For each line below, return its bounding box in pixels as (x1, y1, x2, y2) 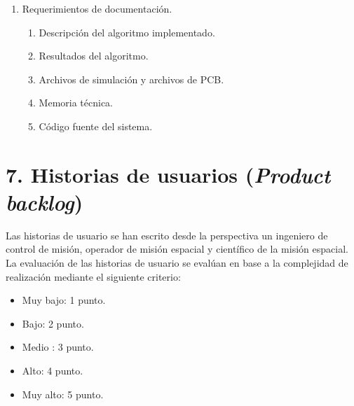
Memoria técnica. (39, 95, 114, 110)
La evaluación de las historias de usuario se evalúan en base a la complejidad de (6, 255, 348, 270)
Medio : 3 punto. (22, 339, 94, 354)
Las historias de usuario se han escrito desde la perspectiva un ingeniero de (6, 227, 328, 242)
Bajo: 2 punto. (22, 316, 84, 330)
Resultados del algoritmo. (39, 48, 149, 63)
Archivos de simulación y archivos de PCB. (39, 71, 224, 86)
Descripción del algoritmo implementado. (39, 24, 215, 39)
